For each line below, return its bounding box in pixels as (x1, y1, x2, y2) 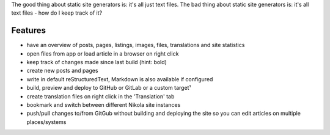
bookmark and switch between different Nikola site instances (26, 101, 181, 109)
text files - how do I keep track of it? (11, 9, 103, 16)
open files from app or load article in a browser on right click (26, 49, 179, 57)
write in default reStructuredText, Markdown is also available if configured (26, 75, 213, 82)
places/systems (26, 118, 67, 125)
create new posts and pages (26, 67, 98, 75)
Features (11, 25, 46, 36)
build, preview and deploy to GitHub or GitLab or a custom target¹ (26, 84, 191, 92)
